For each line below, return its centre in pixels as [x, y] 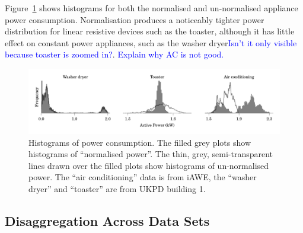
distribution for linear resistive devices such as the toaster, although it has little [150, 31]
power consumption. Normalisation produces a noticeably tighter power [135, 19]
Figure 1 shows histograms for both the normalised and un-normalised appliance [151, 8]
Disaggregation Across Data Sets [107, 221]
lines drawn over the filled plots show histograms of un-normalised [149, 165]
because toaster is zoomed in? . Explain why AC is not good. [114, 54]
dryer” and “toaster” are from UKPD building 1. [117, 189]
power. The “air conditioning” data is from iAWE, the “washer [143, 177]
